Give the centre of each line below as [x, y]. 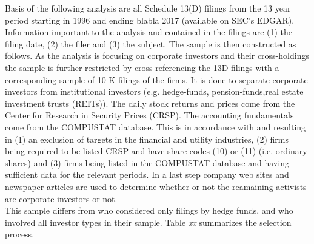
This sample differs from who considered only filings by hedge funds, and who [149, 210]
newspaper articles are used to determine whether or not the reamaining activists [156, 186]
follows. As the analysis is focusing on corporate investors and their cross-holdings [157, 56]
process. [20, 234]
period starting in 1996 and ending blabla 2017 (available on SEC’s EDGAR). [150, 20]
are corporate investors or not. [61, 198]
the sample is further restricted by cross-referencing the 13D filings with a [142, 67]
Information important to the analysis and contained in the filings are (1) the [149, 32]
